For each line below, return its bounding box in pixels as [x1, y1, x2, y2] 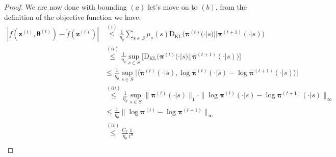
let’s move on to [147, 2, 198, 12]
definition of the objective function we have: [4, 11, 141, 22]
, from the [215, 2, 247, 12]
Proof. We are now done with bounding [4, 2, 127, 12]
